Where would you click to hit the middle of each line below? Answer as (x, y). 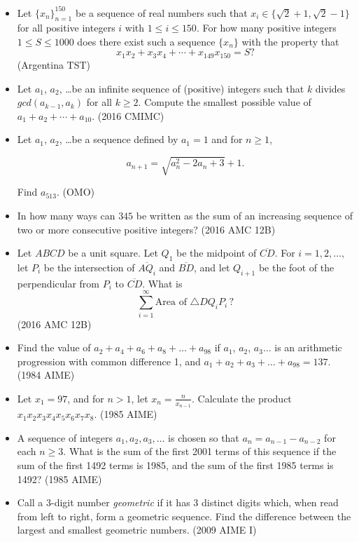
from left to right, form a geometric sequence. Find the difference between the (184, 516)
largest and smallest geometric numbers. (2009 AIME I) (137, 530)
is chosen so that (204, 437)
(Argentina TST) (54, 64)
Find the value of (54, 347)
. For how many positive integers (266, 28)
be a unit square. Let (113, 253)
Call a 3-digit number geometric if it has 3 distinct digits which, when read (178, 502)
